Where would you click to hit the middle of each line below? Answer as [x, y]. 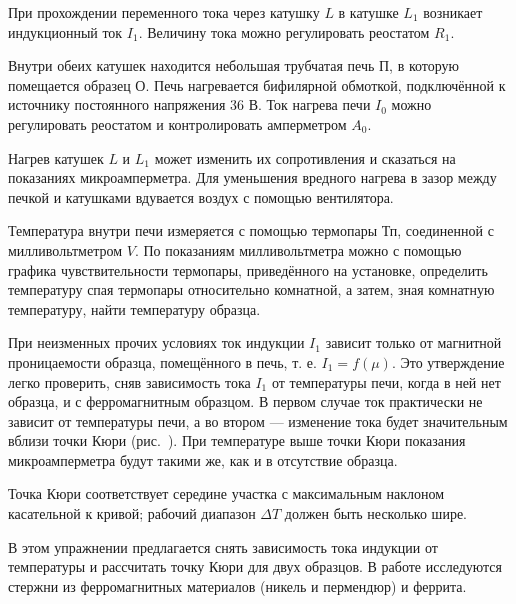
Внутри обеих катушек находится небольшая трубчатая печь [191, 65]
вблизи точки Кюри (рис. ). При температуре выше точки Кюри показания [237, 440]
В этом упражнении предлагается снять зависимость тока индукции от [223, 546]
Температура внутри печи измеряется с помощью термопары [193, 230]
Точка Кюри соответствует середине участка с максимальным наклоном [226, 493]
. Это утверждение [448, 361]
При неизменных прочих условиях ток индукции [156, 342]
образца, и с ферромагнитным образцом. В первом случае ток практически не [245, 401]
